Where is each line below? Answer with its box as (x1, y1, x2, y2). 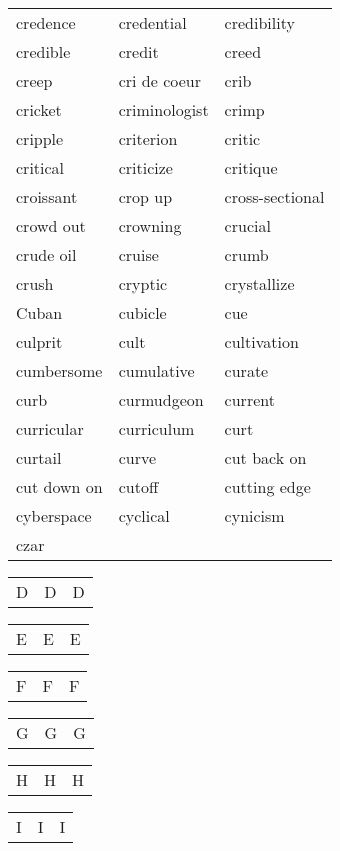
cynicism (224, 504, 285, 527)
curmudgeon (118, 388, 204, 411)
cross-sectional (224, 185, 325, 208)
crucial (224, 214, 271, 237)
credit (118, 40, 159, 63)
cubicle (118, 301, 167, 324)
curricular (16, 417, 84, 440)
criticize (118, 156, 173, 179)
